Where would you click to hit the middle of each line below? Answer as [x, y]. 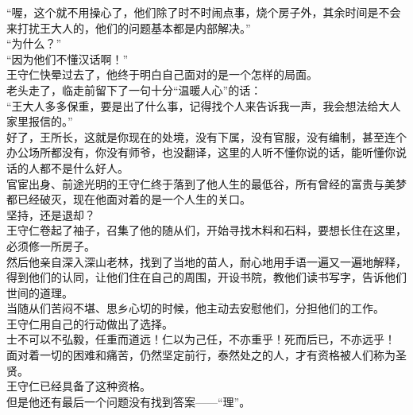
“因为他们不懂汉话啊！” [68, 58]
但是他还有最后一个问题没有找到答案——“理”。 [129, 401]
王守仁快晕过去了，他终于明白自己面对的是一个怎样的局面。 [162, 74]
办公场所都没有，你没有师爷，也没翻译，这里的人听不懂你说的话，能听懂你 [201, 152]
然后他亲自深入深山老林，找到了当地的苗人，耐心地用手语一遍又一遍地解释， [206, 261]
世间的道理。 [40, 292]
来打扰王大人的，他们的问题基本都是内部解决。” [129, 27]
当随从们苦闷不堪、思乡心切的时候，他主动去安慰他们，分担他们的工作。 [195, 308]
